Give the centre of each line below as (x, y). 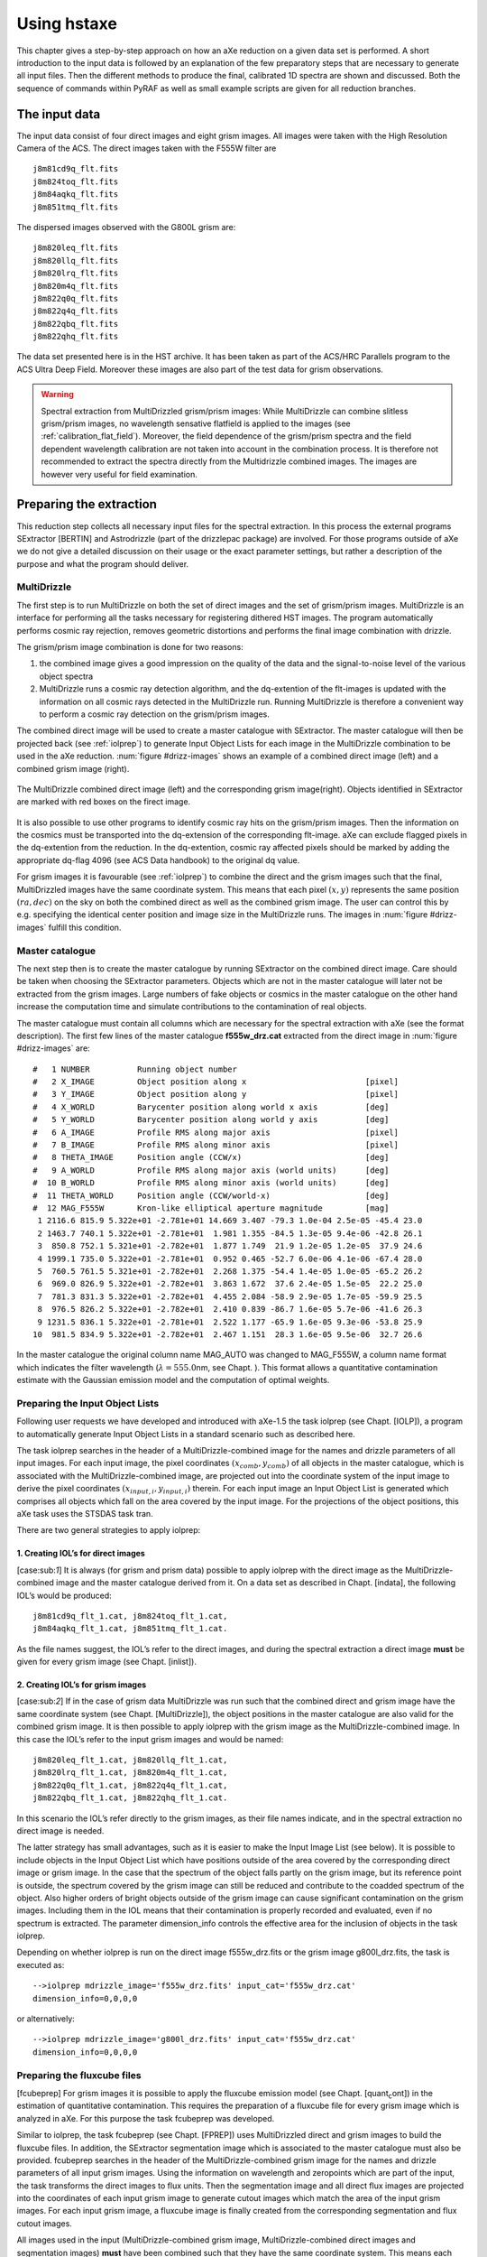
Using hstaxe (67, 23)
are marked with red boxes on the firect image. (104, 802)
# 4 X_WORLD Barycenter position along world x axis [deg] (211, 1107)
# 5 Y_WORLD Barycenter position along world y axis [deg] (211, 1120)
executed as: (41, 1964)
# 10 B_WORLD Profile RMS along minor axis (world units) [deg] (211, 1183)
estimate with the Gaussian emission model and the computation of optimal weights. (173, 1380)
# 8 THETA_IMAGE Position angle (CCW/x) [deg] (211, 1157)
